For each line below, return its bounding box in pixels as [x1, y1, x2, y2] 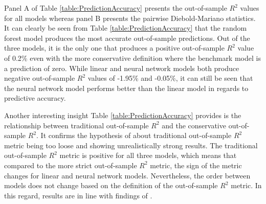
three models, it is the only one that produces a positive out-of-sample [4, 42, 225, 53]
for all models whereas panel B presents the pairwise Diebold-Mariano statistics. [4, 12, 256, 23]
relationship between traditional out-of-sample [4, 120, 149, 130]
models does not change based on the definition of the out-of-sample [4, 180, 218, 191]
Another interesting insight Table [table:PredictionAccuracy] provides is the [4, 109, 241, 120]
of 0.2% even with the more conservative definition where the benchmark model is [4, 52, 261, 63]
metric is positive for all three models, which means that [59, 150, 237, 161]
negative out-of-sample [4, 73, 75, 83]
